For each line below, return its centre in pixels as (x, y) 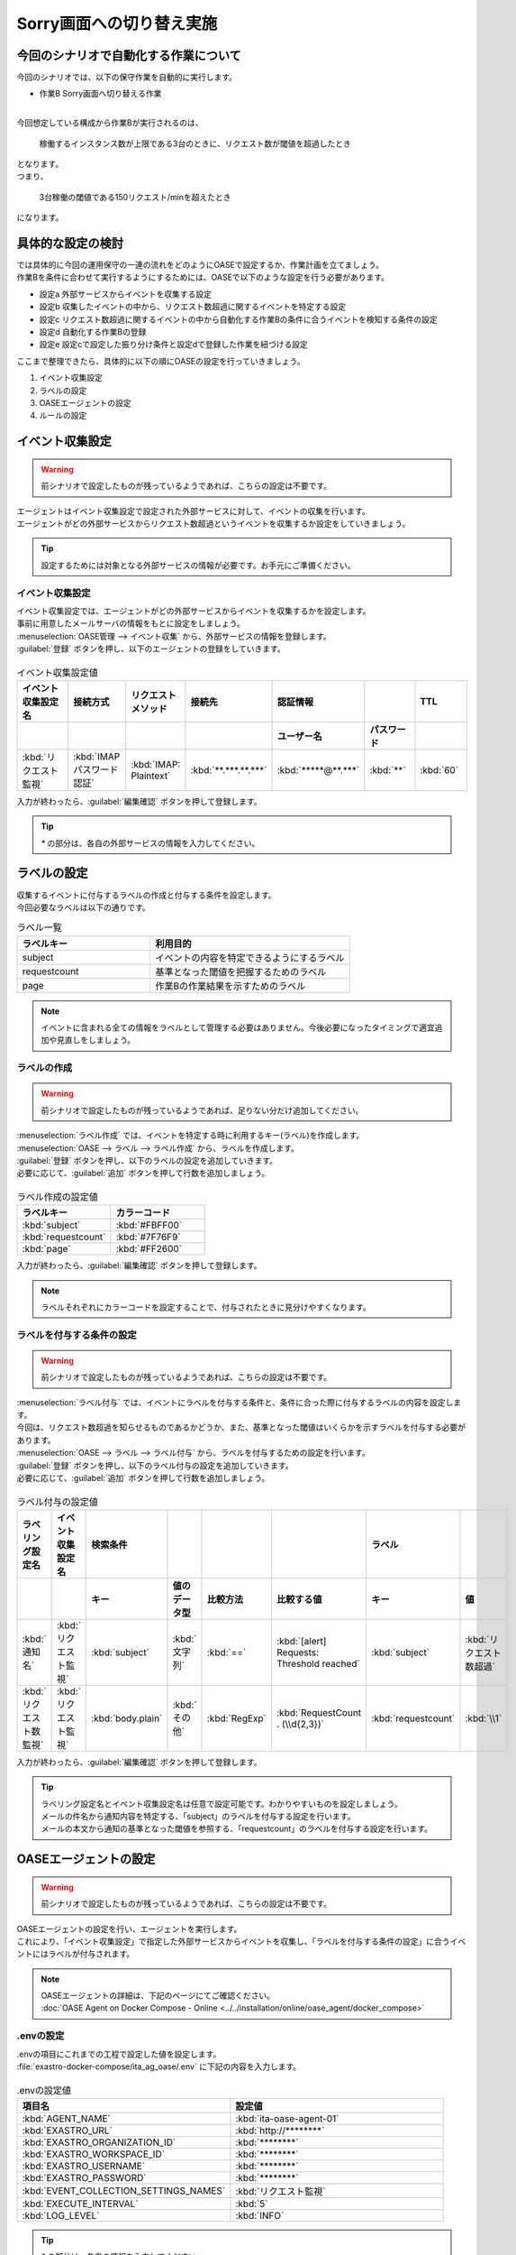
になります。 (40, 217)
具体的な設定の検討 (70, 243)
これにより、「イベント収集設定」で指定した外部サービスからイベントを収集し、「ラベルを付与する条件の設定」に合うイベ (241, 1941)
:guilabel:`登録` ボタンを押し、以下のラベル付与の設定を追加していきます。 (155, 1465)
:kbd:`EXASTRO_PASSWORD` (84, 2177)
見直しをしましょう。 (96, 1040)
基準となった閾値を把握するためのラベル (240, 971)
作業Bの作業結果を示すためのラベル (230, 986)
